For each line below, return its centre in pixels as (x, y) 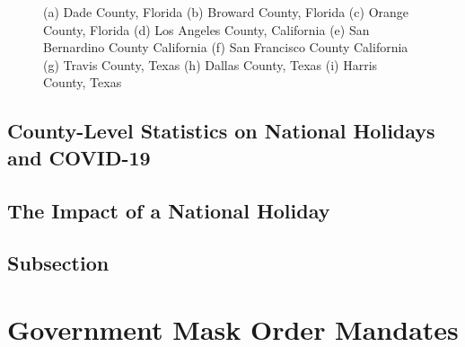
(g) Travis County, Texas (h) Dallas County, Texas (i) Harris (211, 64)
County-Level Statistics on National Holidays (221, 131)
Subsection (58, 263)
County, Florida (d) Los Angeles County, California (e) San (206, 29)
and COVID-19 (79, 157)
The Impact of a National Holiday (169, 210)
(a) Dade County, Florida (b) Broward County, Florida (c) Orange (226, 12)
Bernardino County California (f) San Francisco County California (226, 47)
